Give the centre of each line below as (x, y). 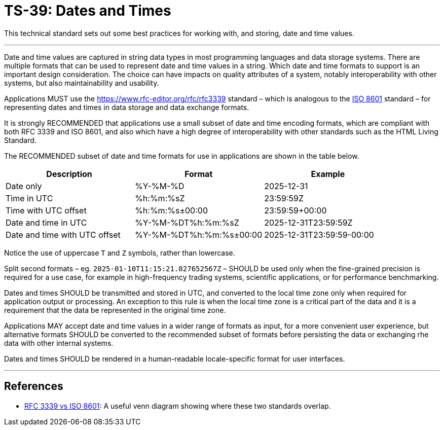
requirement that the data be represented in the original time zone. (115, 310)
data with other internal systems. (59, 343)
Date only (24, 186)
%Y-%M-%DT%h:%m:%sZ (187, 222)
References (34, 386)
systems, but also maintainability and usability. (82, 83)
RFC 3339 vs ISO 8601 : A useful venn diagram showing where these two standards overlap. (178, 406)
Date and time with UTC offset (63, 235)
